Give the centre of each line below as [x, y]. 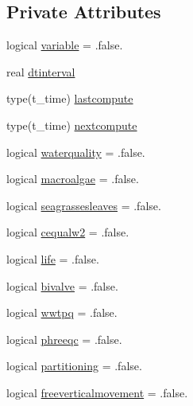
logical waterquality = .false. [76, 152]
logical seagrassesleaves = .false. [84, 205]
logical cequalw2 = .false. [68, 232]
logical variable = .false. [65, 45]
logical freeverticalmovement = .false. [97, 392]
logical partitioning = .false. [74, 366]
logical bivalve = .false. [62, 285]
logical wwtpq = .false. [62, 312]
